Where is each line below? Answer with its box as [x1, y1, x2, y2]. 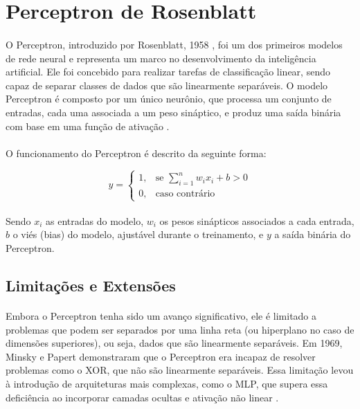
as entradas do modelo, [46, 213, 144, 228]
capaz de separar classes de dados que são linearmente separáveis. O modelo [6, 78, 328, 92]
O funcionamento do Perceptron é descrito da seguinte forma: [6, 145, 267, 160]
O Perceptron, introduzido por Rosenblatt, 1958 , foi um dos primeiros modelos [6, 37, 343, 51]
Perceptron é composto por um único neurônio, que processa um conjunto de [6, 91, 332, 106]
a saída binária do [274, 227, 351, 242]
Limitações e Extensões [6, 274, 176, 296]
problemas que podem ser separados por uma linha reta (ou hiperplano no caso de [6, 322, 354, 336]
